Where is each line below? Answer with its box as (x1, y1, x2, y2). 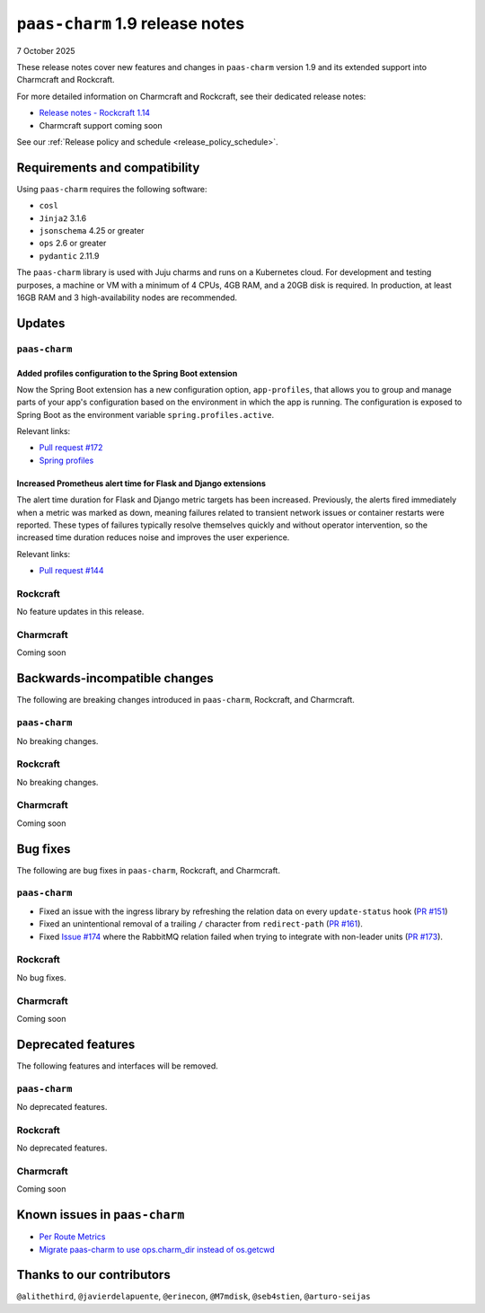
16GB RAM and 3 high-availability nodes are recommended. (16, 292, 238, 303)
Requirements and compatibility (16, 160, 200, 175)
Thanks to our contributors (16, 1267, 171, 1282)
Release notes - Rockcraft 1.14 (39, 108, 151, 119)
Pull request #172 (39, 442, 103, 453)
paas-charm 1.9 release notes (16, 13, 245, 33)
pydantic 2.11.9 (39, 250, 100, 261)
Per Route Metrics (39, 1231, 106, 1242)
